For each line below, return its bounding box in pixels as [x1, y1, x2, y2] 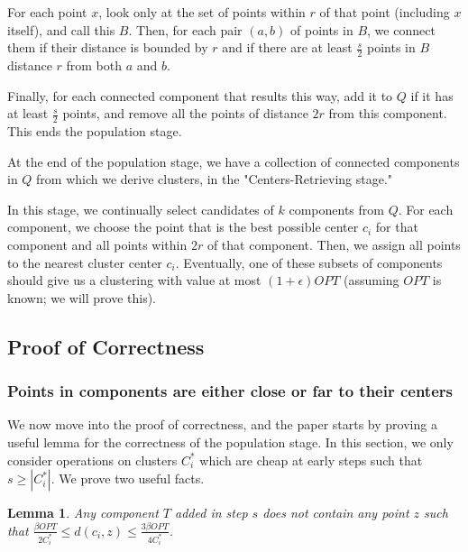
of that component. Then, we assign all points [206, 235, 461, 253]
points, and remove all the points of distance [62, 104, 308, 123]
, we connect [367, 20, 436, 39]
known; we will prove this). [7, 288, 157, 307]
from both [66, 56, 123, 75]
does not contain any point [262, 503, 409, 522]
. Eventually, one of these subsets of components [175, 253, 443, 271]
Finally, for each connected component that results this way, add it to [7, 86, 393, 105]
